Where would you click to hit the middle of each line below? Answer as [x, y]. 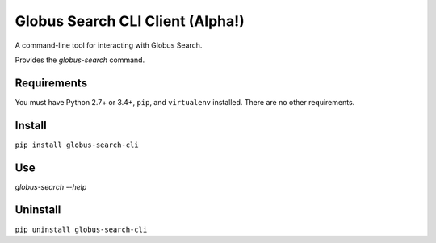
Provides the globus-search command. [80, 60]
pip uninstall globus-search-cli [81, 229]
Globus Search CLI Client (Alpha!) [130, 21]
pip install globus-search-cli [77, 145]
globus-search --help [51, 186]
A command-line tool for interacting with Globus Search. [109, 45]
